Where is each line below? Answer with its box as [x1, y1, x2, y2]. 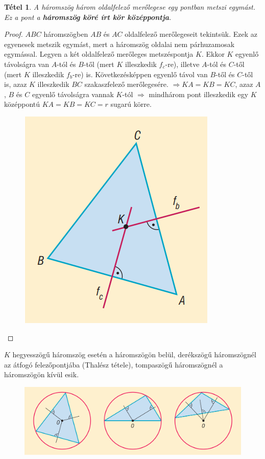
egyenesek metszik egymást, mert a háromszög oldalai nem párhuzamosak [4, 38, 235, 49]
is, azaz [4, 79, 27, 89]
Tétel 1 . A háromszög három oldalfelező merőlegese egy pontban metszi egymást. [4, 2, 256, 12]
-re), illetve [165, 58, 200, 69]
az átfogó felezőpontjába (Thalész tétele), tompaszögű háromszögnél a [4, 359, 223, 370]
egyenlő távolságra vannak [32, 88, 114, 99]
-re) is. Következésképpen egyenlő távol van [72, 68, 208, 79]
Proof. [4, 29, 23, 39]
